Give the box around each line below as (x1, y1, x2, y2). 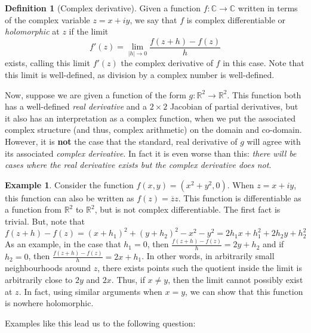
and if (262, 238, 284, 250)
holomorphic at (5, 25, 60, 38)
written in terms (238, 2, 298, 14)
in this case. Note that (223, 57, 304, 69)
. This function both (227, 88, 301, 101)
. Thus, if (111, 273, 145, 285)
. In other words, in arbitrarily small (141, 250, 275, 262)
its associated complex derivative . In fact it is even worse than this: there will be (5, 147, 297, 159)
